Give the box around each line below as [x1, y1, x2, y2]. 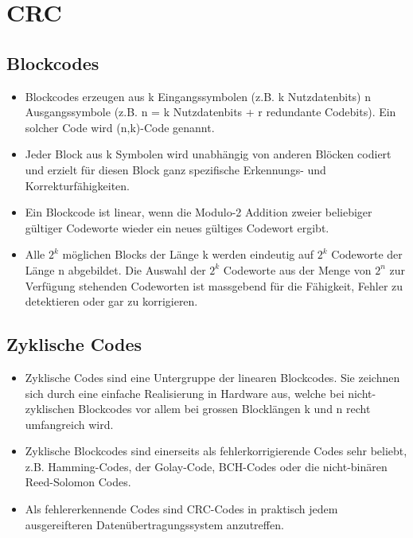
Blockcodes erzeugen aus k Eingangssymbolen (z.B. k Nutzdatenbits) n [25, 88, 372, 104]
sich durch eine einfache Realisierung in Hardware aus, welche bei [25, 384, 345, 401]
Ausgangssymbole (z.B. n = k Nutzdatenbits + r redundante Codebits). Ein [25, 103, 396, 120]
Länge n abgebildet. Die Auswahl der [25, 261, 206, 278]
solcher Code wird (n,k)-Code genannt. [25, 119, 215, 135]
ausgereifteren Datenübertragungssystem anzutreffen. [25, 516, 284, 532]
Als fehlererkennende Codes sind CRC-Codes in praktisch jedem [25, 501, 338, 517]
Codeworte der [331, 246, 403, 263]
